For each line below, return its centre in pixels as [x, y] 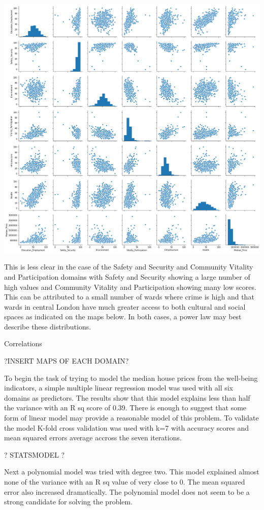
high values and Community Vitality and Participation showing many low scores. [130, 287]
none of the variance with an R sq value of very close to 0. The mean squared [125, 482]
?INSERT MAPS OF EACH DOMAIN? [67, 361]
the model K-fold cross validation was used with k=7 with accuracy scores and [126, 427]
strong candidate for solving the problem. [69, 502]
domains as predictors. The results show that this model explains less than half [127, 397]
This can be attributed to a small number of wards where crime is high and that [129, 297]
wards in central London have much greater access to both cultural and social [125, 306]
